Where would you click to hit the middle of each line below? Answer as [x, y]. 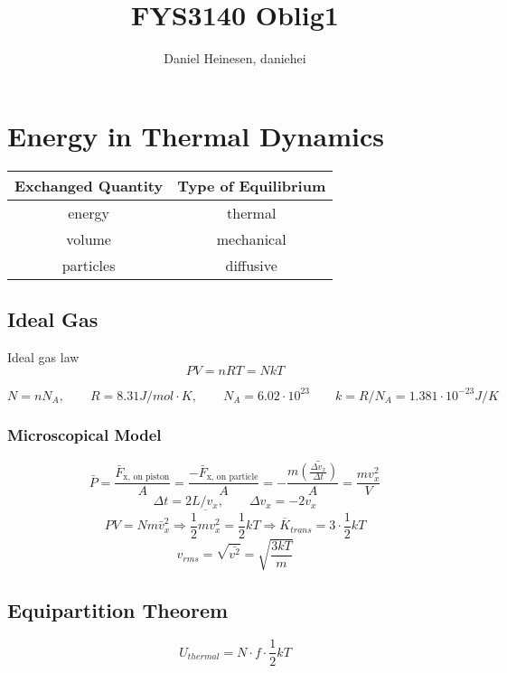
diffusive [251, 265]
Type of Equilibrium [252, 185]
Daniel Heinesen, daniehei [235, 58]
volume [89, 238]
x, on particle [232, 477]
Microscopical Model [84, 434]
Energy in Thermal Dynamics [196, 135]
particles [89, 265]
